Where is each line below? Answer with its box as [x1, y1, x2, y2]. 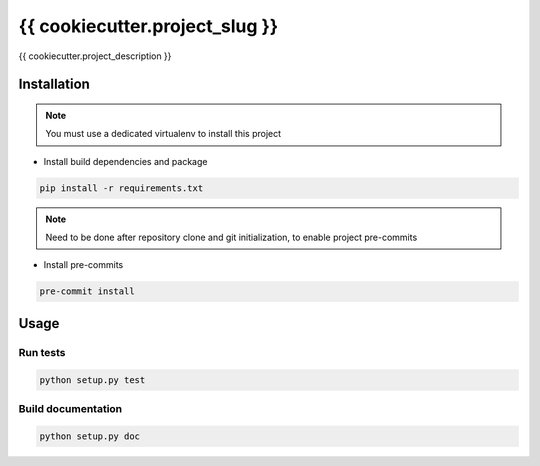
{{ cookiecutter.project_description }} [18, 50, 172, 62]
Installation [18, 76, 90, 93]
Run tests [18, 345, 66, 359]
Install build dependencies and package [43, 155, 208, 167]
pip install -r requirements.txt [39, 182, 204, 194]
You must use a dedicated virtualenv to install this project [45, 128, 282, 140]
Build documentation [18, 401, 123, 415]
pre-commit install [39, 286, 135, 297]
